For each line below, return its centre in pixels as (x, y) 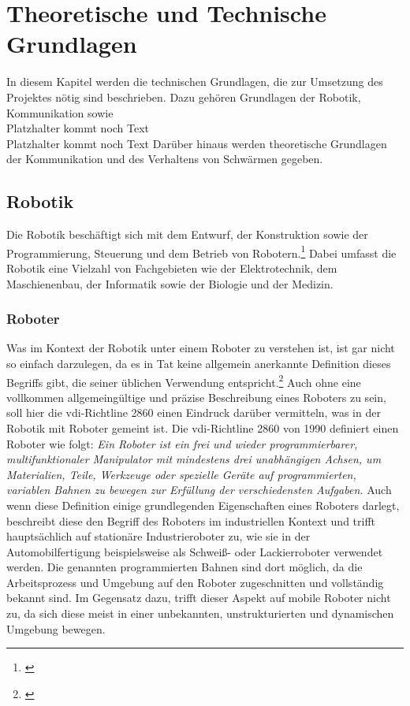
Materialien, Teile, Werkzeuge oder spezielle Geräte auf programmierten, (181, 474)
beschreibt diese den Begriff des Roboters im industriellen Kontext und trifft (191, 520)
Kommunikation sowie (60, 112)
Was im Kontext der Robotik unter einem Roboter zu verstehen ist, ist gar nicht (201, 348)
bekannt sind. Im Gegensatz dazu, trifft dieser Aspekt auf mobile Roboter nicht (199, 598)
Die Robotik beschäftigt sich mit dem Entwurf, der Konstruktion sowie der (187, 234)
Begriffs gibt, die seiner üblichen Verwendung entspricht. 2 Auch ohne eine (184, 381)
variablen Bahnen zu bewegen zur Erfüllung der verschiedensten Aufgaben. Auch (199, 490)
